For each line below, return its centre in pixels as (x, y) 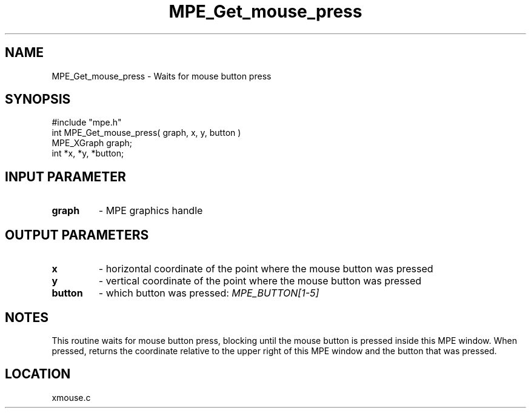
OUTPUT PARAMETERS (77, 235)
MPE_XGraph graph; (92, 143)
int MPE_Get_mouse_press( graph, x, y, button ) (146, 133)
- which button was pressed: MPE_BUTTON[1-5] (209, 293)
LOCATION (38, 374)
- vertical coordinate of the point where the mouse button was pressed (260, 281)
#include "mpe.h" (87, 123)
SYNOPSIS (38, 99)
